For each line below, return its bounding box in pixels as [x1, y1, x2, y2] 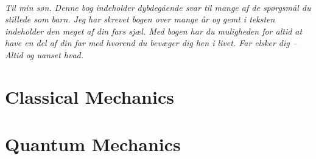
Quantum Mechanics [5, 132, 181, 157]
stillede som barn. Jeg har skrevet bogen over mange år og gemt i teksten [5, 13, 275, 25]
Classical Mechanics [5, 84, 174, 109]
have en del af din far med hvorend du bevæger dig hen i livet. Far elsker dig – [5, 36, 297, 49]
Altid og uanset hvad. [5, 49, 84, 61]
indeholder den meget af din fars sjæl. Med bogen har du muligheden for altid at [5, 24, 303, 37]
